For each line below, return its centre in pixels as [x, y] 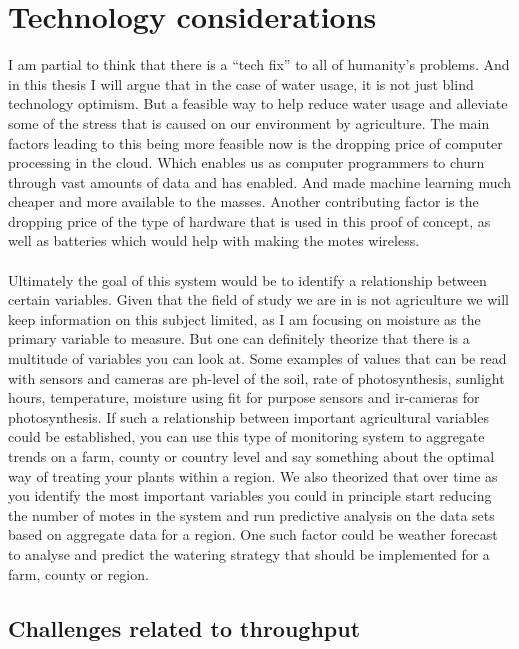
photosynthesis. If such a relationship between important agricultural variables [248, 416]
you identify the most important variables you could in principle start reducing [250, 495]
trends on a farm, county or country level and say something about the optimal [251, 456]
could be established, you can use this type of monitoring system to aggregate [246, 436]
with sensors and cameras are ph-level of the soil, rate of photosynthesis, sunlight [256, 377]
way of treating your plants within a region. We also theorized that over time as [253, 475]
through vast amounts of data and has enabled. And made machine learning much [260, 181]
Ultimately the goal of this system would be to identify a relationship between [247, 279]
